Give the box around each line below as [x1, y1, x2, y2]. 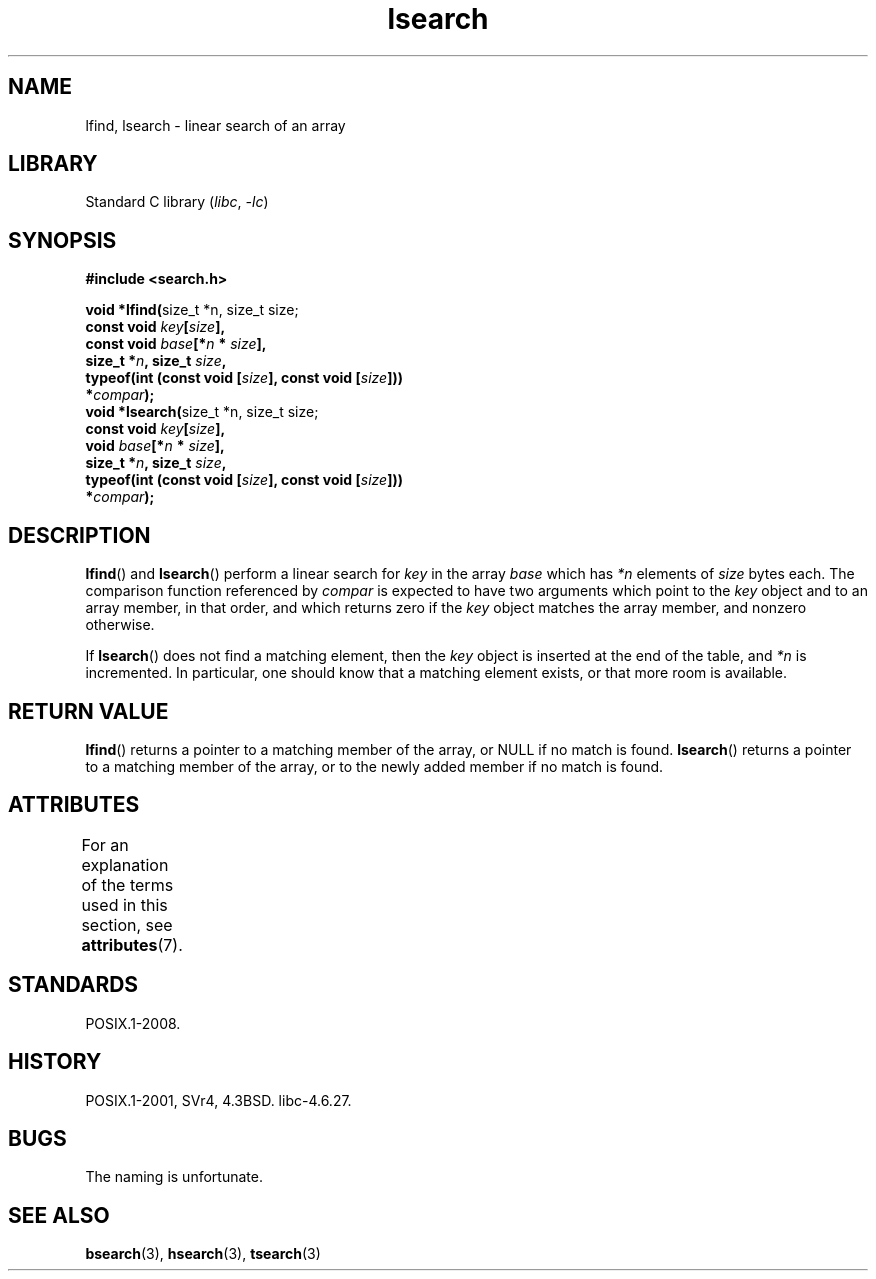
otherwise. [85, 616, 155, 634]
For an [81, 834, 129, 855]
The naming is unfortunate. [85, 1168, 263, 1186]
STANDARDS [8, 972, 139, 998]
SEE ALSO [8, 1202, 110, 1228]
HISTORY [8, 1049, 102, 1075]
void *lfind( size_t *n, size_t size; [85, 301, 299, 319]
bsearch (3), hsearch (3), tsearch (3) [85, 1245, 321, 1263]
